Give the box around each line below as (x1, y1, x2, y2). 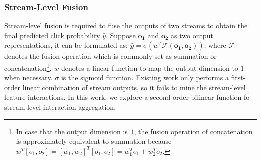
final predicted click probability (4, 30, 100, 40)
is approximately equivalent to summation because (16, 136, 172, 146)
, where (204, 40, 226, 50)
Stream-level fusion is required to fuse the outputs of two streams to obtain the (4, 20, 248, 31)
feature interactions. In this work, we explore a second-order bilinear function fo (4, 92, 250, 102)
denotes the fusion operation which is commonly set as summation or (4, 51, 217, 61)
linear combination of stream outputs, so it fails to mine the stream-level (22, 82, 246, 92)
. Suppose (106, 30, 136, 40)
